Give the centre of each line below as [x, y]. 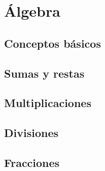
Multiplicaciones [48, 103]
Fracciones [32, 162]
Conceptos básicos [52, 43]
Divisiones [31, 133]
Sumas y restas [44, 73]
